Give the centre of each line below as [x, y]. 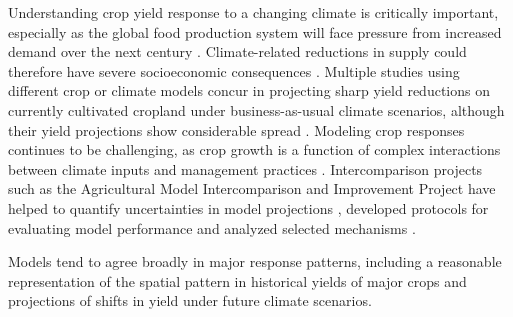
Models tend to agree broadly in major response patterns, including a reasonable [255, 261]
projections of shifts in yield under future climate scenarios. [190, 300]
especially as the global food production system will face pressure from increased [255, 31]
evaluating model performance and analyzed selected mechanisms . [212, 227]
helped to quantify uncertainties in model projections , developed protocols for [248, 207]
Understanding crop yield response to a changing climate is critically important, [253, 12]
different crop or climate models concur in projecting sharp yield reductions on [249, 90]
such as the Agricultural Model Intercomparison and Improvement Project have [252, 188]
